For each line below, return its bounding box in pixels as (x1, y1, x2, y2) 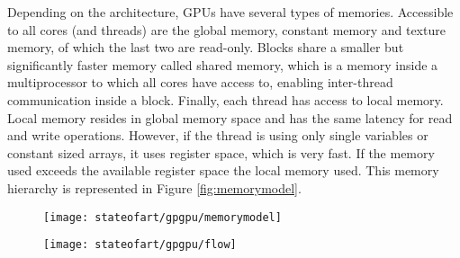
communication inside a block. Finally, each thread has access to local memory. (7, 90, 444, 109)
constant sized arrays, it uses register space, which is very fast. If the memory (7, 143, 435, 162)
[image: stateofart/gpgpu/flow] (43, 238, 237, 252)
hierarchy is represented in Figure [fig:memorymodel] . (7, 178, 302, 197)
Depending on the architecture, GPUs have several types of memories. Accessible (7, 3, 454, 21)
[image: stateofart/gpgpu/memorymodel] (43, 210, 282, 224)
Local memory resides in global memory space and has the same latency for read (7, 108, 453, 127)
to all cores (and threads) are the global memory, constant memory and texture (7, 20, 446, 39)
